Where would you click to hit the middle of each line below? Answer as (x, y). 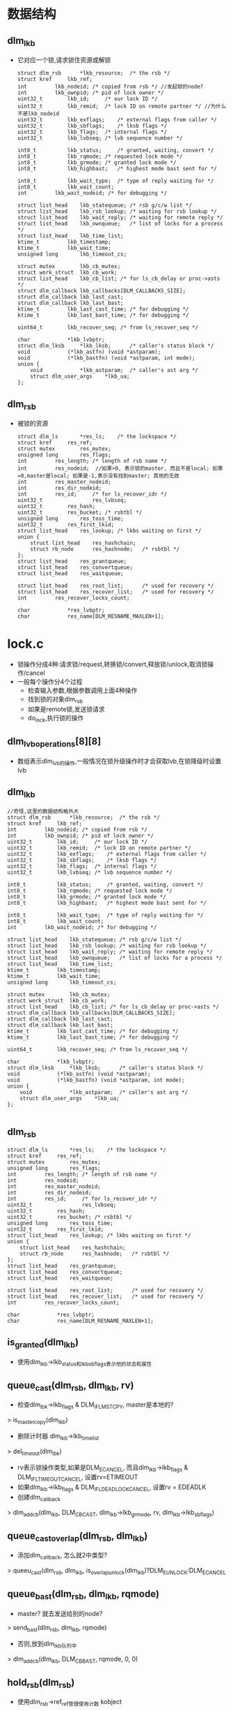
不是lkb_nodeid (38, 114)
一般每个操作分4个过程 (50, 682)
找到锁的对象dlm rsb (55, 700)
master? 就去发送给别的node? (60, 1614)
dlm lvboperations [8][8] (54, 742)
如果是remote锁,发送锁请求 (66, 709)
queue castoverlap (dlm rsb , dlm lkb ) (78, 1536)
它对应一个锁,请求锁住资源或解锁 (64, 60)
